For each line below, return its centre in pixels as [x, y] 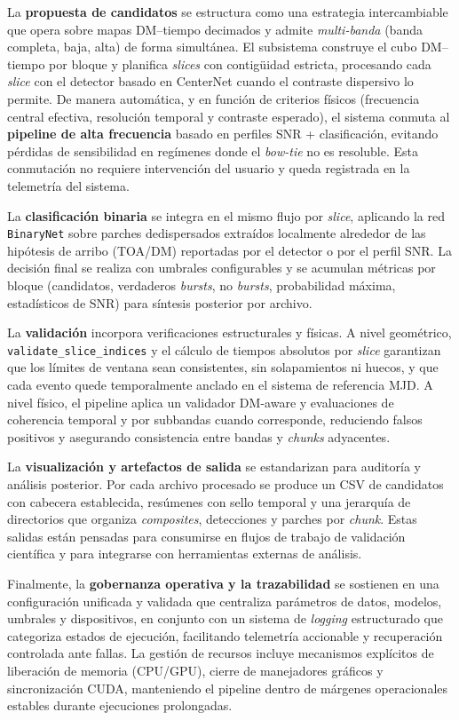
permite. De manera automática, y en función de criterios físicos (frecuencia [214, 98]
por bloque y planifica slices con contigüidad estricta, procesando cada [240, 63]
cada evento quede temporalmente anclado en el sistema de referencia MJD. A [220, 384]
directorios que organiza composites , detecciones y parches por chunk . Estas [212, 519]
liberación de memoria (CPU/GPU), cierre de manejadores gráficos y [195, 670]
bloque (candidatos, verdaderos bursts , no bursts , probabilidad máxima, [202, 285]
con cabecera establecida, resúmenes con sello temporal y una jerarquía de [209, 501]
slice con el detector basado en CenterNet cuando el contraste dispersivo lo [210, 81]
